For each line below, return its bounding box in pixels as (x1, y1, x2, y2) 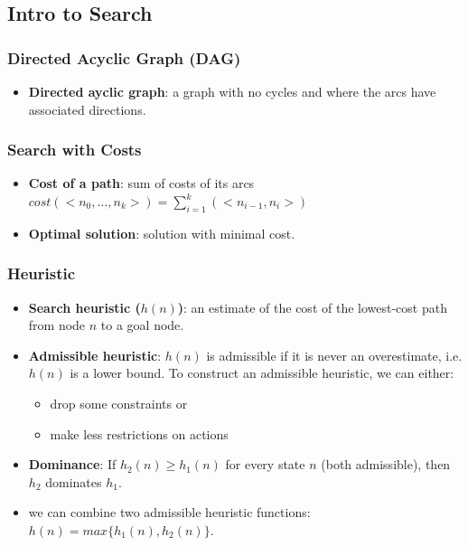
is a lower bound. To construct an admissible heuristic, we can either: (70, 363, 454, 382)
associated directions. (28, 99, 146, 118)
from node (28, 315, 86, 334)
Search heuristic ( (28, 297, 141, 316)
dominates (45, 472, 102, 491)
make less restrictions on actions (50, 424, 229, 443)
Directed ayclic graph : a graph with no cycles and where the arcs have (28, 82, 436, 100)
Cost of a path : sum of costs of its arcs (28, 174, 255, 193)
